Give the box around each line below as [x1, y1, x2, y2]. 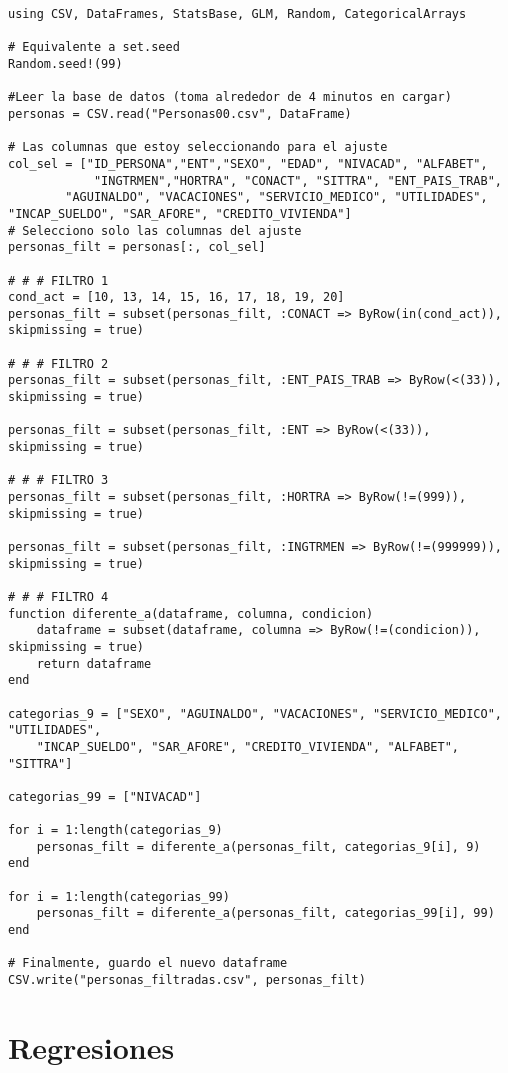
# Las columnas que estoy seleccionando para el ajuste [8, 140, 388, 155]
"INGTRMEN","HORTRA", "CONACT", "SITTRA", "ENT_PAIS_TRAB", [93, 173, 502, 188]
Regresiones [8, 1026, 175, 1067]
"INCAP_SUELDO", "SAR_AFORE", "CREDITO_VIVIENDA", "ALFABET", [36, 739, 460, 754]
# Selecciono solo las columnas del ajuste [8, 223, 302, 238]
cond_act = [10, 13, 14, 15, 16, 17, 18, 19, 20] [8, 290, 345, 305]
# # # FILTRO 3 [8, 473, 109, 488]
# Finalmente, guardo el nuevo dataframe [8, 956, 288, 971]
